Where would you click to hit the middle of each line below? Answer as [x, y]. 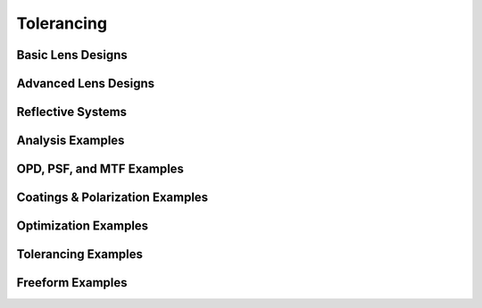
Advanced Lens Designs [86, 83]
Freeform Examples [72, 283]
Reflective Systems [72, 112]
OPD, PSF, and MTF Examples [100, 169]
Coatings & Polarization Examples [112, 198]
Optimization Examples [83, 226]
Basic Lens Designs [72, 55]
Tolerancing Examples [79, 254]
